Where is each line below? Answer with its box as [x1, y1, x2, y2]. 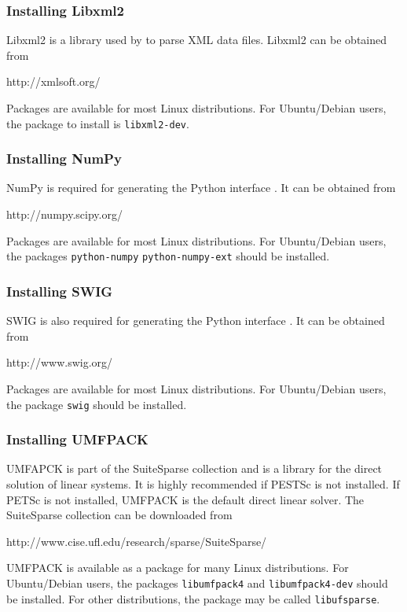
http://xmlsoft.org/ [6, 73, 101, 90]
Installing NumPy [6, 149, 122, 168]
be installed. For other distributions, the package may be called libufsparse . [6, 590, 380, 606]
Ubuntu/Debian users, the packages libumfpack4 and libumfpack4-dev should [6, 574, 388, 591]
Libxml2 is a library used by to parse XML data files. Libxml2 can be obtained [6, 31, 387, 48]
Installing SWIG [6, 281, 113, 300]
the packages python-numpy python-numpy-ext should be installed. [6, 248, 330, 264]
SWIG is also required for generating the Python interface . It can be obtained [6, 312, 385, 329]
